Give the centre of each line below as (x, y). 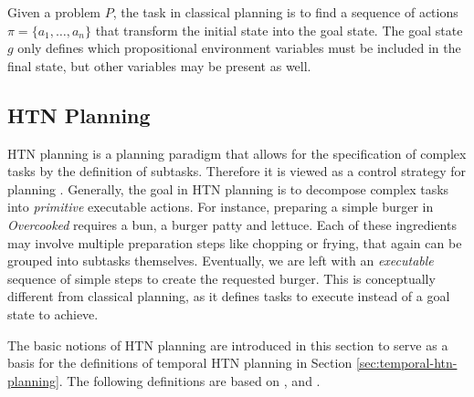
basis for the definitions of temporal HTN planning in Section (180, 363)
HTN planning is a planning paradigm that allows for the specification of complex (237, 153)
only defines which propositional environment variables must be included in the (239, 48)
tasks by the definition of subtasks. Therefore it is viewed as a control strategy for (237, 171)
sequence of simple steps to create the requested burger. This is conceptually (221, 278)
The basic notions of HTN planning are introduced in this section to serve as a (228, 345)
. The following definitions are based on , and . (190, 380)
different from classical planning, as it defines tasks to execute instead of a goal (229, 296)
